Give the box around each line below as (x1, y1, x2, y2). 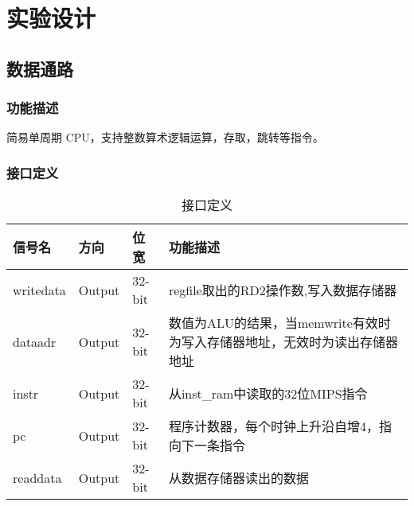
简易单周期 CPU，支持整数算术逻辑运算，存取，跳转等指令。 (6, 129, 324, 146)
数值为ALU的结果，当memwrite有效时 (168, 313, 391, 333)
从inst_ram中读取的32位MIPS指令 (168, 384, 368, 403)
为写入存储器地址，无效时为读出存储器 (168, 333, 398, 352)
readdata (13, 468, 62, 487)
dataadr (13, 332, 57, 351)
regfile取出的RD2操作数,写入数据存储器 (168, 281, 397, 300)
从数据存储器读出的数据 (168, 469, 309, 488)
